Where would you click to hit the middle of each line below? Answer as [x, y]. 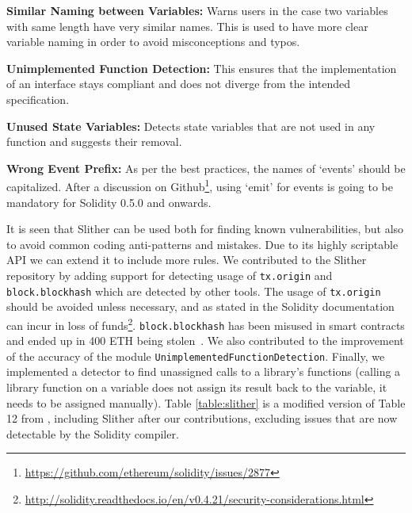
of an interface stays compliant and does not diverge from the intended [178, 84]
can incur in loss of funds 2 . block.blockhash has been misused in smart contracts [206, 323]
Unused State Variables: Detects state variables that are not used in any [191, 126]
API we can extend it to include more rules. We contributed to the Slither [187, 260]
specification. [38, 99]
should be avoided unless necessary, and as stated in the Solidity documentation [200, 306]
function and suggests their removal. [94, 142]
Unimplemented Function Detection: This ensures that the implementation [202, 68]
